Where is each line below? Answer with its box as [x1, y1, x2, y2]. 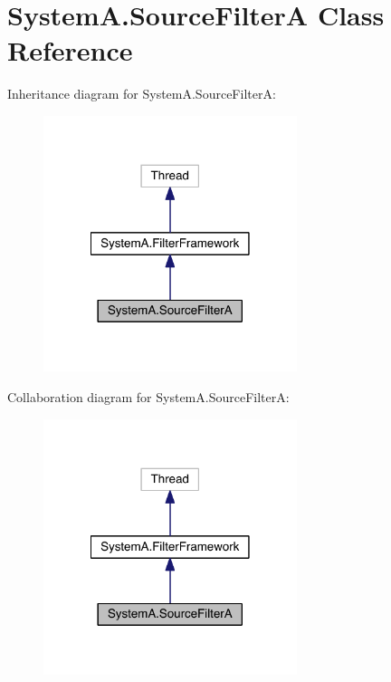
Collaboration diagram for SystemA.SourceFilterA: [7, 388, 290, 407]
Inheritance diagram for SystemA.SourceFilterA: [7, 84, 276, 103]
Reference [7, 32, 133, 69]
